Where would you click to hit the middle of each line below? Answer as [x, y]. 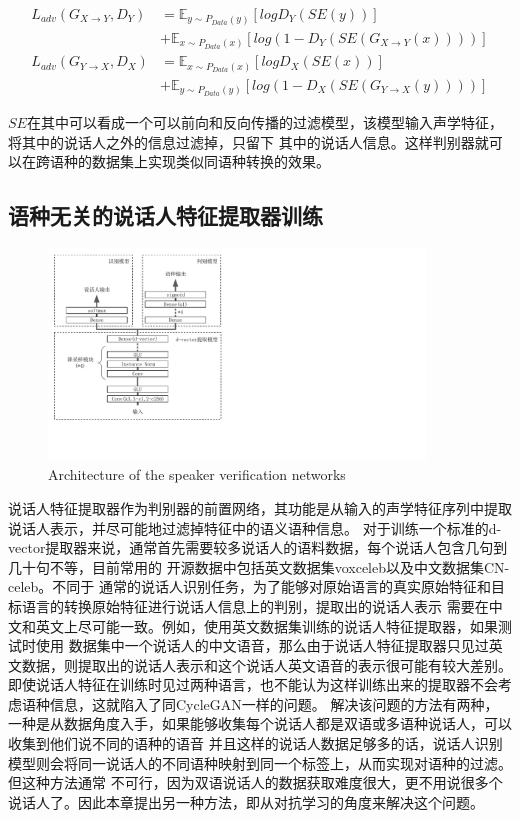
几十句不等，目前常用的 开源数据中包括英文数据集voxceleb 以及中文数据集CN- [259, 566]
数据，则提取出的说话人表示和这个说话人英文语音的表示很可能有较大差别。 [266, 664]
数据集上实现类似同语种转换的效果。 [210, 161]
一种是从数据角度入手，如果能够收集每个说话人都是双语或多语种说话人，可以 [260, 723]
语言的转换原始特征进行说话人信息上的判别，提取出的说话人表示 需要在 [255, 605]
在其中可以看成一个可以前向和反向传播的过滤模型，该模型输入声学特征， [264, 122]
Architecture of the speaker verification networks [197, 474]
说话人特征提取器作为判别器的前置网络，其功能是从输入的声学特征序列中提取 [260, 507]
